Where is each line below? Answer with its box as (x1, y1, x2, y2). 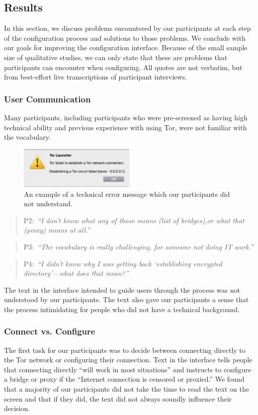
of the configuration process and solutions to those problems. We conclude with (4, 32, 246, 43)
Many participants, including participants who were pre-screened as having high (4, 112, 248, 122)
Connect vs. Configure (4, 325, 95, 337)
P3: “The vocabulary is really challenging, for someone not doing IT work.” (23, 241, 254, 251)
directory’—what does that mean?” (23, 268, 129, 278)
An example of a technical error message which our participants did (24, 188, 230, 199)
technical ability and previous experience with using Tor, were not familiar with (4, 122, 247, 132)
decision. (4, 403, 30, 414)
